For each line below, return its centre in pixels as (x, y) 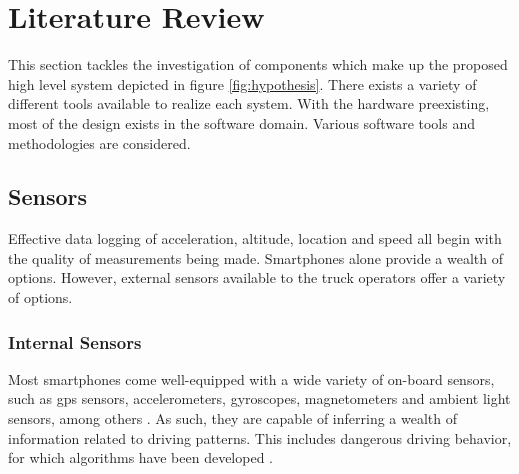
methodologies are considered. (99, 142)
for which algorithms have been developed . (141, 457)
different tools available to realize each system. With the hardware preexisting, (249, 103)
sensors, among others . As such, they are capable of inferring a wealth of (233, 418)
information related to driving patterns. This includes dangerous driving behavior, (260, 437)
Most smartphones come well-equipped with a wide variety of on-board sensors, (251, 378)
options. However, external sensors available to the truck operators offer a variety (257, 277)
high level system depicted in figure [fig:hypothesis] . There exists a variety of (242, 83)
